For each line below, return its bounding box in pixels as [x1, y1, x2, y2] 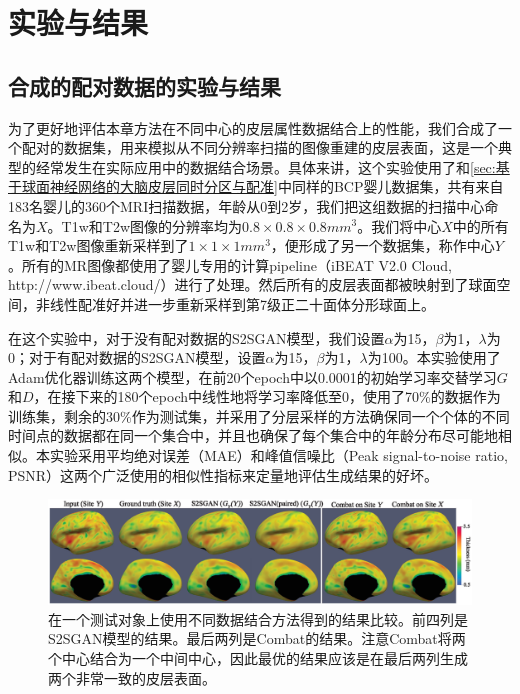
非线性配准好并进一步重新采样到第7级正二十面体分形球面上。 [35, 293, 435, 314]
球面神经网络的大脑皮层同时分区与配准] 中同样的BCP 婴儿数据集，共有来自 [21, 176, 504, 197]
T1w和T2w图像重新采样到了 [8, 235, 189, 256]
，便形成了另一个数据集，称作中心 [270, 235, 495, 256]
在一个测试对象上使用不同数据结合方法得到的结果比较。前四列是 [48, 608, 468, 629]
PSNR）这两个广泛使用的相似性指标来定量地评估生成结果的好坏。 [8, 464, 439, 485]
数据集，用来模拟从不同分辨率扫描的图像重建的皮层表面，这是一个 [63, 137, 498, 158]
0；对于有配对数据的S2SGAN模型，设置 [8, 347, 266, 368]
